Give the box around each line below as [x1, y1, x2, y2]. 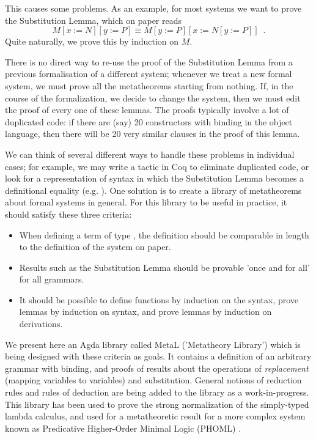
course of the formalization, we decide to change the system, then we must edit [5, 91, 301, 104]
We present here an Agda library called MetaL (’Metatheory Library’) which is [5, 338, 301, 350]
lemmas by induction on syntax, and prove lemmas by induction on [19, 305, 272, 318]
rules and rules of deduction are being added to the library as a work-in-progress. [5, 386, 309, 399]
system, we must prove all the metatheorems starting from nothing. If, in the [5, 79, 293, 92]
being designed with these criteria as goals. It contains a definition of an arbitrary [5, 350, 312, 363]
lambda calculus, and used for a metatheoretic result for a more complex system [5, 410, 306, 422]
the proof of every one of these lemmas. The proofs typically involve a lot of [5, 103, 289, 116]
